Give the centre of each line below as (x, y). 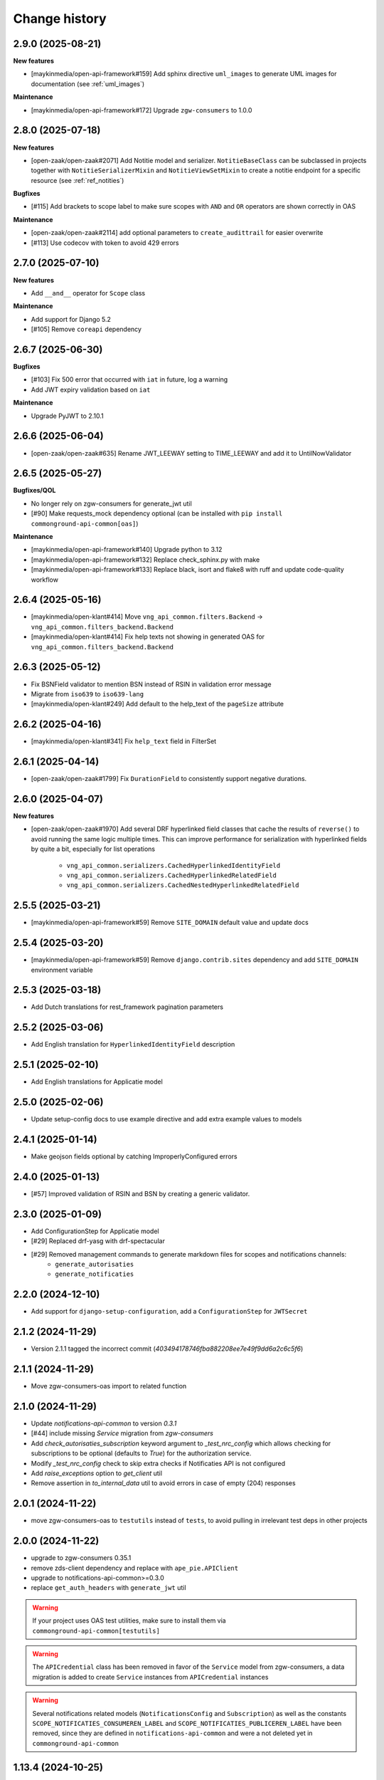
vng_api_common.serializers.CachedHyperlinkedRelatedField (172, 875)
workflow (44, 580)
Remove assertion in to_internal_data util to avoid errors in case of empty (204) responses (163, 1483)
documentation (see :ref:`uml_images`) (88, 84)
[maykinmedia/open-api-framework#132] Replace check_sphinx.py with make (145, 560)
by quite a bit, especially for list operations (93, 849)
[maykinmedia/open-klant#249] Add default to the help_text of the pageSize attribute (158, 704)
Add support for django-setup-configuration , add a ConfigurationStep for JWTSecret (169, 1312)
